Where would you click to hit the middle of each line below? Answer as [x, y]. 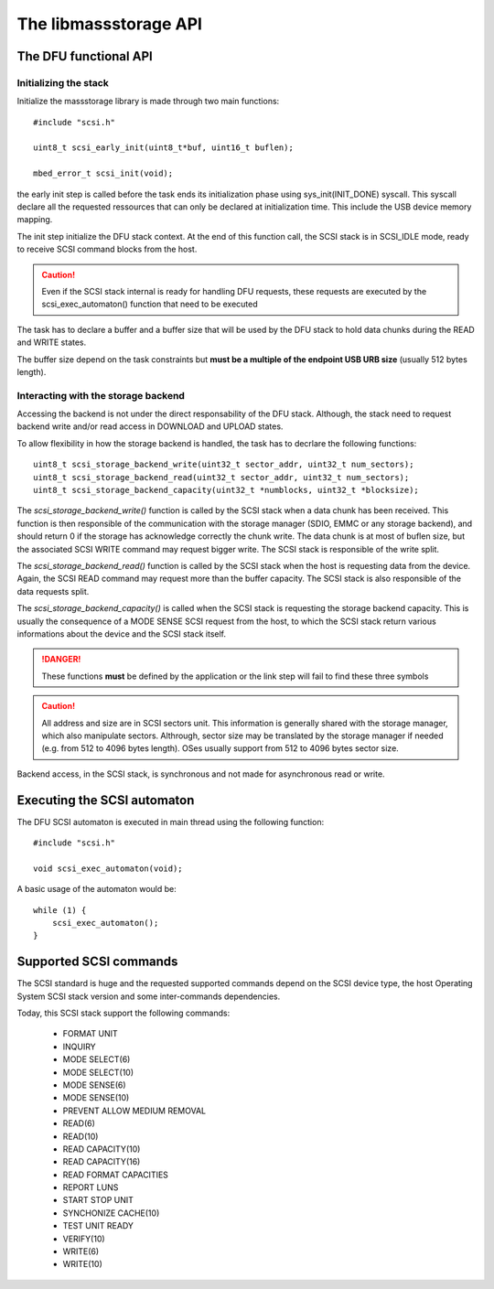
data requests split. [53, 591]
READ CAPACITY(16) [102, 1162]
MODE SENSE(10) [96, 1098]
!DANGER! [61, 660]
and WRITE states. [52, 342]
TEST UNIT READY [98, 1226]
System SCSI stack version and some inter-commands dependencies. [149, 996]
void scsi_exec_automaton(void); [108, 868]
